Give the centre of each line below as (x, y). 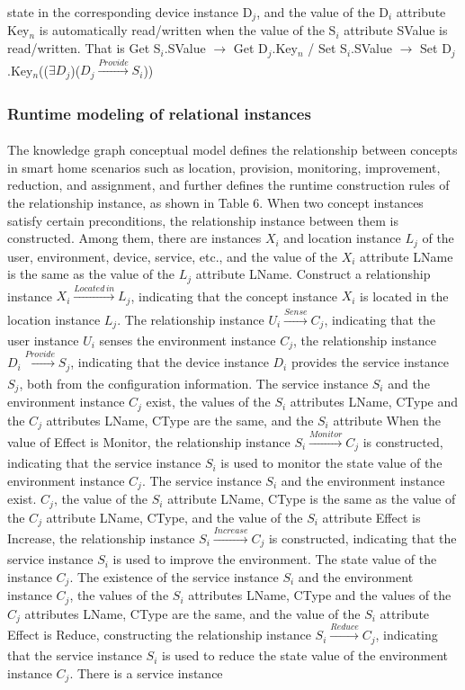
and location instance (342, 238)
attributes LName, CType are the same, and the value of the (192, 613)
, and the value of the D (322, 12)
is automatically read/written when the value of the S (188, 30)
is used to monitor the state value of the (331, 463)
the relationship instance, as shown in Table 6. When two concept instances (215, 202)
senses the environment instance (188, 340)
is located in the (404, 296)
